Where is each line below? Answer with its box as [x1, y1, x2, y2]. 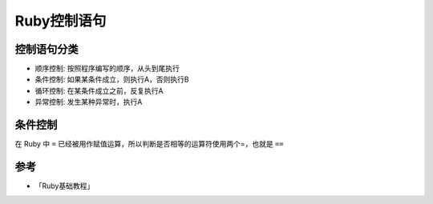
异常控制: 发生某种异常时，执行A [34, 97, 143, 107]
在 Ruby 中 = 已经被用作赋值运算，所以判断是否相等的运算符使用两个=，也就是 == [14, 139, 284, 149]
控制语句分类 [14, 42, 79, 56]
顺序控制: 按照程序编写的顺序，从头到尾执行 [34, 64, 180, 74]
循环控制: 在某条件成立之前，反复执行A [34, 86, 164, 95]
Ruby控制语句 [14, 12, 107, 30]
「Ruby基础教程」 [34, 181, 95, 191]
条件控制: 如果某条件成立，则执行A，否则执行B [34, 74, 189, 84]
